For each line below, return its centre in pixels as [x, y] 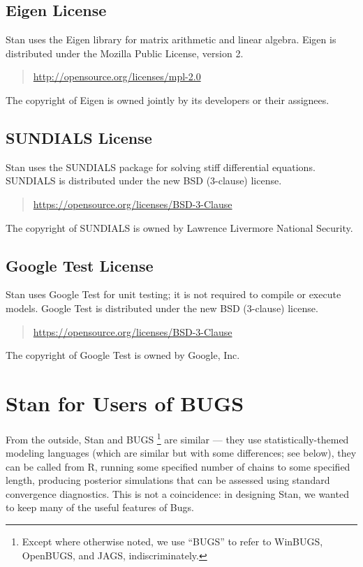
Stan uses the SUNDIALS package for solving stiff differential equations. [161, 167]
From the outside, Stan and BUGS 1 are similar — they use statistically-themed [177, 438]
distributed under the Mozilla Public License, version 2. [125, 53]
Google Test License [80, 265]
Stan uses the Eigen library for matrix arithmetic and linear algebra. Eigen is [171, 39]
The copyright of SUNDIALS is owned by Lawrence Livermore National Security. [179, 227]
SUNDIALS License [79, 137]
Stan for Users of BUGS [125, 403]
